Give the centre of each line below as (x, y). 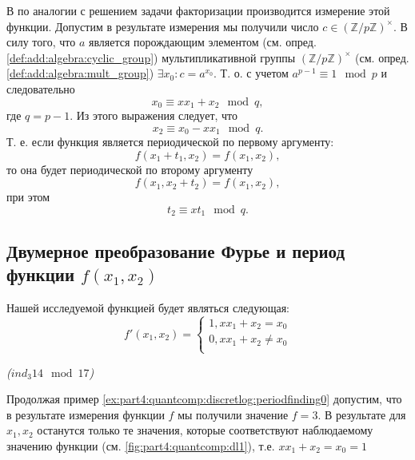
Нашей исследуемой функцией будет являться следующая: (148, 307)
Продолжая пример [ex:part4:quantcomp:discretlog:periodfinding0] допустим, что (204, 399)
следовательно (41, 88)
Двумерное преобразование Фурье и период (176, 250)
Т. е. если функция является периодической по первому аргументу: (170, 142)
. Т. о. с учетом (251, 73)
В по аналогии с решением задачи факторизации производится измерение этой (198, 10)
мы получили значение (233, 414)
